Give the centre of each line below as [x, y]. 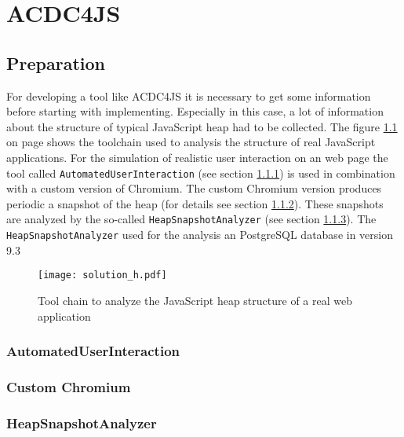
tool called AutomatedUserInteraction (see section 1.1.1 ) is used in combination [201, 173]
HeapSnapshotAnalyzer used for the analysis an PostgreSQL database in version [200, 235]
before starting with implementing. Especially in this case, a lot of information [195, 111]
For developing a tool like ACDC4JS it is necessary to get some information [189, 95]
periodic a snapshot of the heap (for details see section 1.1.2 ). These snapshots [195, 203]
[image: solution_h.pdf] [102, 275]
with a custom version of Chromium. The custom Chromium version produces [194, 188]
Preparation [56, 62]
